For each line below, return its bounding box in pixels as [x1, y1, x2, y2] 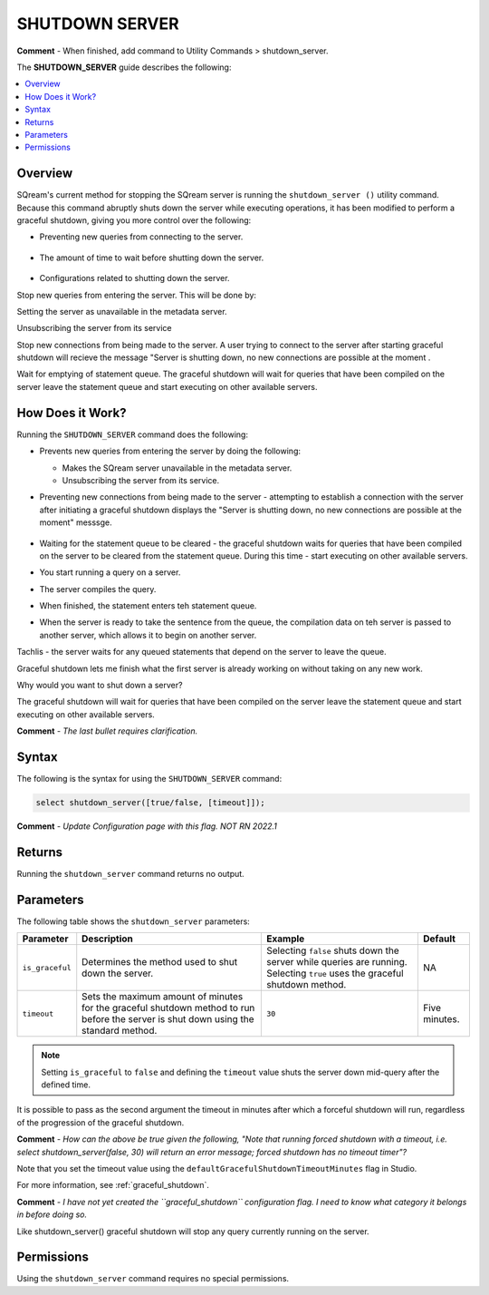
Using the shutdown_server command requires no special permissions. [16, 1273, 290, 1284]
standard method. [81, 1025, 158, 1037]
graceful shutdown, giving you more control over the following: [16, 214, 252, 226]
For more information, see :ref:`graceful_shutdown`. [16, 1180, 210, 1191]
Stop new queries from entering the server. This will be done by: [16, 289, 257, 300]
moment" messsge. [39, 517, 112, 528]
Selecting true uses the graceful [266, 967, 404, 979]
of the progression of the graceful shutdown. [16, 1116, 185, 1128]
